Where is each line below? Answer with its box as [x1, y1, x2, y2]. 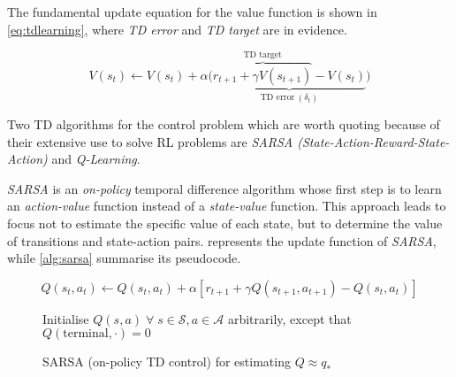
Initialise [42, 309, 89, 327]
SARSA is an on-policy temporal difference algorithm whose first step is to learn [7, 179, 442, 197]
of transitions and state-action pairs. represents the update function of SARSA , [7, 231, 437, 250]
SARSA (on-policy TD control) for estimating [42, 352, 291, 371]
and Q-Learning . [51, 150, 141, 168]
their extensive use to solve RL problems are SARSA [7, 132, 293, 150]
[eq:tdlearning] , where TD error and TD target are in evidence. [7, 19, 347, 38]
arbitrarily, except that [227, 309, 352, 327]
